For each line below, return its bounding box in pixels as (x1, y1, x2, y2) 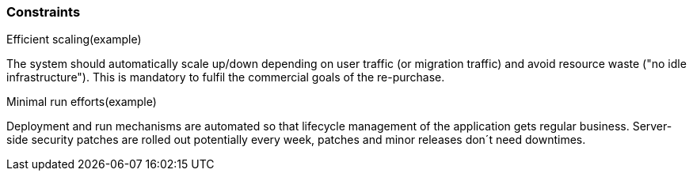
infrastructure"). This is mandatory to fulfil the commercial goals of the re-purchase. (6, 70, 445, 85)
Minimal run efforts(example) (6, 95, 157, 109)
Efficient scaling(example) (6, 32, 142, 47)
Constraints (6, 4, 81, 20)
